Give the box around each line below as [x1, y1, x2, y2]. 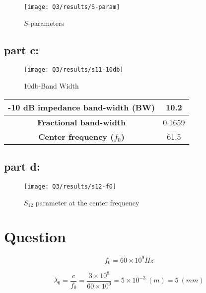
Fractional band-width [37, 116, 126, 128]
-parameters [28, 17, 65, 28]
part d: [4, 159, 40, 174]
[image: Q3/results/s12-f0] [24, 183, 117, 190]
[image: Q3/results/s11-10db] [24, 66, 124, 74]
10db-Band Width [24, 81, 79, 91]
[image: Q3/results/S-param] [24, 3, 120, 10]
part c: [4, 42, 39, 57]
